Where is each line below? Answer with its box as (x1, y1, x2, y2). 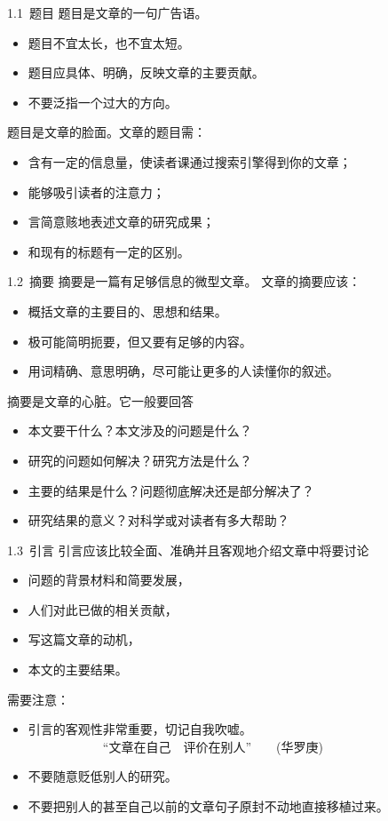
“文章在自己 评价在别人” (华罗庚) (102, 737, 323, 755)
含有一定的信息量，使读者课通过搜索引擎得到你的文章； (28, 152, 352, 171)
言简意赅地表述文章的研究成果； (28, 212, 215, 231)
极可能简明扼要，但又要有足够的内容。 (28, 331, 252, 350)
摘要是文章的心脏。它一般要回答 (7, 391, 194, 410)
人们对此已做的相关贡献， (28, 600, 178, 618)
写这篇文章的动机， (28, 630, 140, 649)
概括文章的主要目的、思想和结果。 (28, 301, 227, 320)
